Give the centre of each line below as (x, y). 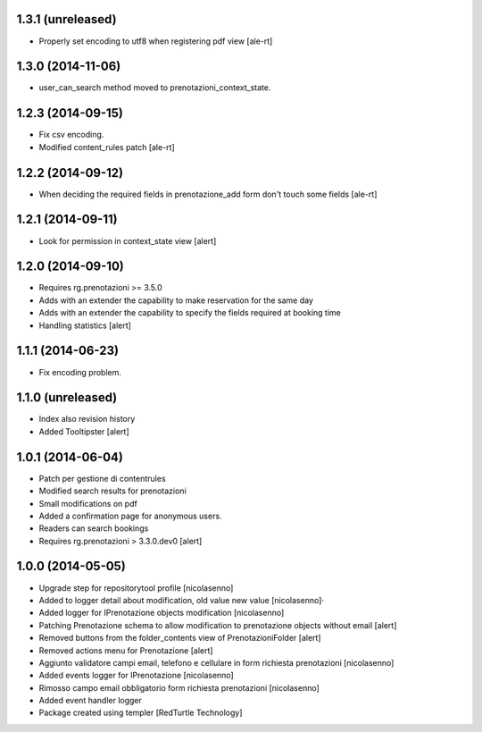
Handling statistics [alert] (85, 325)
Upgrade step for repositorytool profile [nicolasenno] (136, 588)
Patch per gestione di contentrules (102, 478)
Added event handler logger (91, 701)
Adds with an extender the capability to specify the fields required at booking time (190, 313)
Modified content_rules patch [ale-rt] (107, 147)
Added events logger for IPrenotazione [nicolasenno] (136, 676)
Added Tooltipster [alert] (84, 431)
